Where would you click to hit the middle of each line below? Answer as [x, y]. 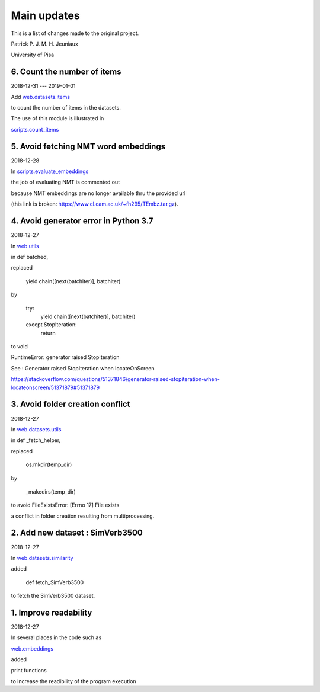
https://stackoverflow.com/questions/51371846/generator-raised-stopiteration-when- [116, 379]
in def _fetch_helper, [36, 440]
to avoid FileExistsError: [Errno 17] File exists [65, 505]
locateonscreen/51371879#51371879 [55, 387]
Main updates [45, 15]
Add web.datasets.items [41, 97]
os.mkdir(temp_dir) [49, 464]
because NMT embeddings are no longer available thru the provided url [98, 193]
